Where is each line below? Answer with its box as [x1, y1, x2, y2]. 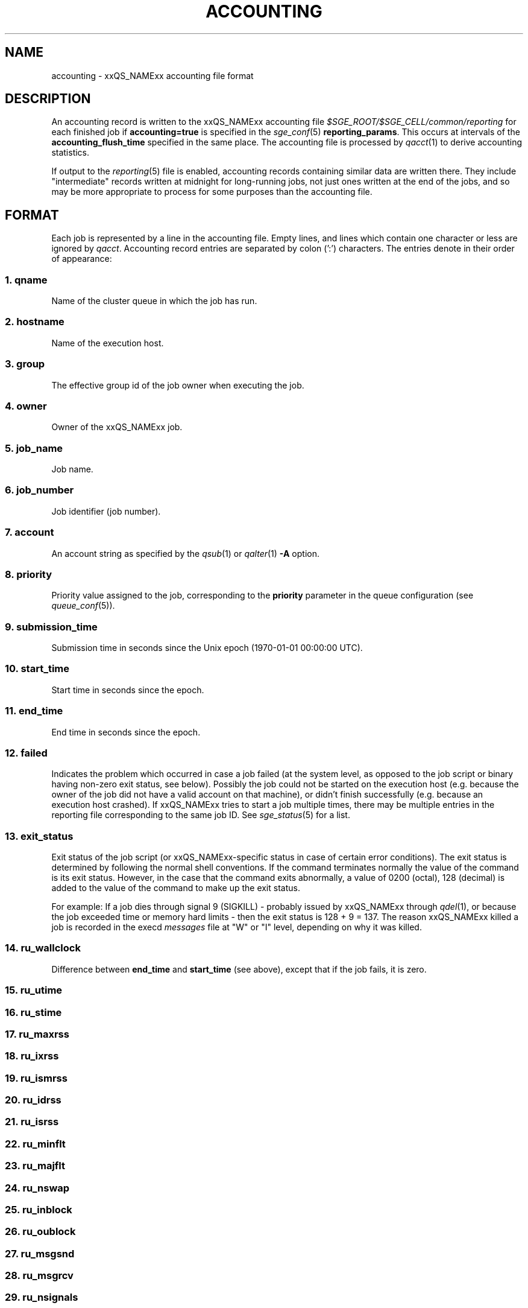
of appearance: [51, 253, 112, 264]
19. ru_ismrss [5, 1071, 68, 1084]
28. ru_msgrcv [5, 1269, 74, 1282]
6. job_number [5, 484, 74, 497]
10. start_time [5, 662, 70, 675]
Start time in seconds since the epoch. [51, 684, 204, 695]
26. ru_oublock [5, 1225, 76, 1238]
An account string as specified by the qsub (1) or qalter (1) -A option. [51, 548, 319, 559]
